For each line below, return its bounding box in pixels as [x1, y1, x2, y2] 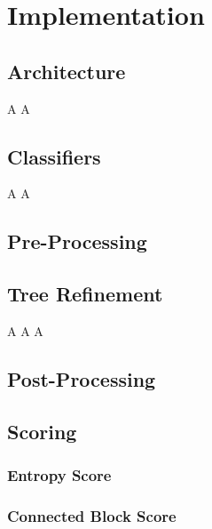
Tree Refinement [7, 280, 163, 308]
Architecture [7, 57, 126, 84]
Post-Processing [7, 365, 156, 392]
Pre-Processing [7, 228, 147, 255]
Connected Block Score [7, 504, 177, 526]
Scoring [7, 417, 77, 445]
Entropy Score [7, 464, 112, 486]
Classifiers [7, 142, 101, 170]
